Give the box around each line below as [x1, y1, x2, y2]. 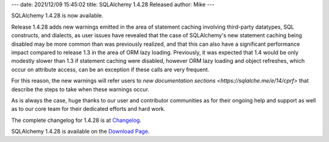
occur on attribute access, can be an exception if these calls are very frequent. [11, 66, 210, 73]
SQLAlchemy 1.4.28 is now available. [11, 12, 104, 20]
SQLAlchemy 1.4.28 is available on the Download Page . [11, 128, 150, 135]
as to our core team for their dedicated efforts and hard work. [11, 105, 166, 113]
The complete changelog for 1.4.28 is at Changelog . [11, 116, 141, 124]
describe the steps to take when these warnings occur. [11, 85, 149, 93]
